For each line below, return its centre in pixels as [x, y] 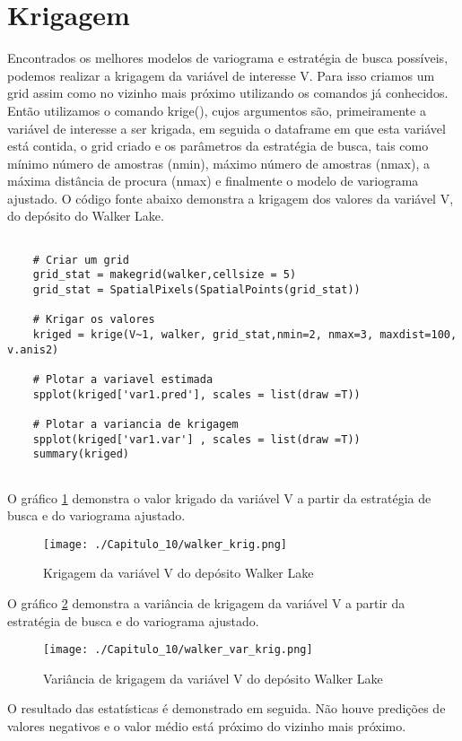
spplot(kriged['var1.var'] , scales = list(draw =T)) [196, 439]
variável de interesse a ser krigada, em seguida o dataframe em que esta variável [227, 128]
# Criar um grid [81, 260]
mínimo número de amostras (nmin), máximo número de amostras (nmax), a [218, 163]
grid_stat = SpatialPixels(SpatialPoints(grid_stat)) [196, 290]
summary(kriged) [81, 454]
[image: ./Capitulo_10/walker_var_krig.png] [178, 650]
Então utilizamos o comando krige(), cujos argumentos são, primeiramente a [217, 110]
